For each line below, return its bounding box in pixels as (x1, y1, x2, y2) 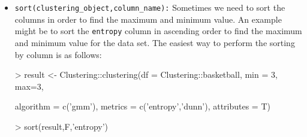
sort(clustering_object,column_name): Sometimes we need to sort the (14, 1, 285, 13)
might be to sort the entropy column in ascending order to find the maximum (14, 25, 302, 37)
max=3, (14, 80, 44, 92)
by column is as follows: (14, 48, 102, 60)
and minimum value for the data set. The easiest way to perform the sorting (14, 36, 295, 48)
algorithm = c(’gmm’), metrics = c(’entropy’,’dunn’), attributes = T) (14, 100, 270, 112)
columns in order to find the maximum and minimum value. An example (14, 13, 282, 25)
